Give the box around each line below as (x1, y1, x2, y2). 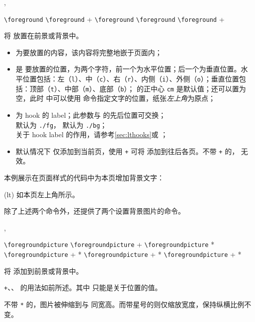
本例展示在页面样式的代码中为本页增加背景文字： (4, 172, 164, 183)
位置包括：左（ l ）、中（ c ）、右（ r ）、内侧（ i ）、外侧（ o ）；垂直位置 (22, 74, 239, 84)
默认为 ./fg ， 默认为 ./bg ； (15, 119, 107, 130)
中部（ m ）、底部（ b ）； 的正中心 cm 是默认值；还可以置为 (64, 83, 246, 93)
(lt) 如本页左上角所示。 (4, 189, 79, 199)
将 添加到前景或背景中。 (4, 265, 83, 276)
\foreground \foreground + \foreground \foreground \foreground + (4, 13, 225, 24)
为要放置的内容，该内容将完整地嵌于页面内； (15, 47, 162, 57)
